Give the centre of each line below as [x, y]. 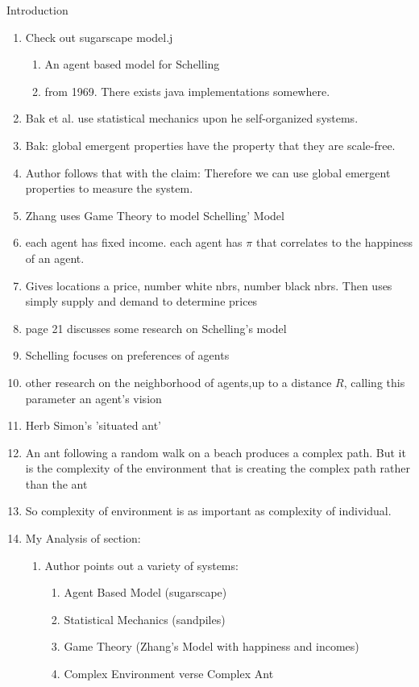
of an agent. [55, 258]
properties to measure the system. [109, 188]
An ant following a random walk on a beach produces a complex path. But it [216, 452]
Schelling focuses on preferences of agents [127, 355]
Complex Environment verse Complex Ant [169, 674]
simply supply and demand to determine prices [141, 301]
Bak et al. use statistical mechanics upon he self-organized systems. [192, 118]
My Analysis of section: [83, 538]
